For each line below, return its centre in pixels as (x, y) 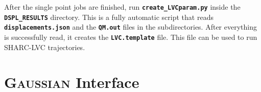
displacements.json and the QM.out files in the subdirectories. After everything (130, 27)
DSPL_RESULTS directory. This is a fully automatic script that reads (109, 17)
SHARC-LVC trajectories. (45, 47)
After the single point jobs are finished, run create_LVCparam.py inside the (122, 7)
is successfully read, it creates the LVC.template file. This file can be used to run (131, 37)
